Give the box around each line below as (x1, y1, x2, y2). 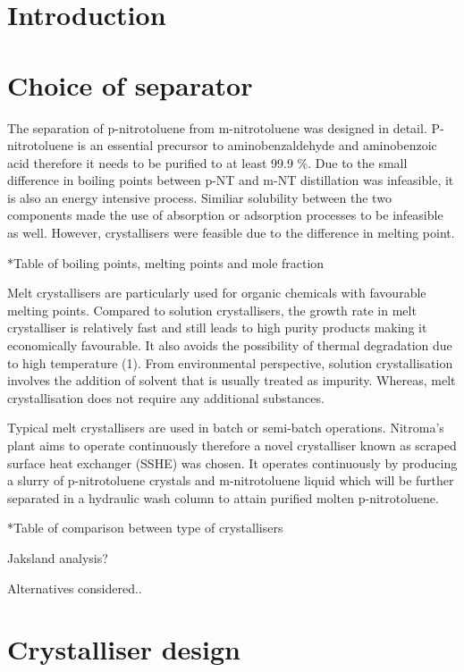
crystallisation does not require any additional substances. (7, 388, 325, 407)
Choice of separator (7, 66, 253, 103)
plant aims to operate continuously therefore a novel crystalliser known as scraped (7, 436, 457, 454)
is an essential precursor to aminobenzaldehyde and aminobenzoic (77, 136, 437, 155)
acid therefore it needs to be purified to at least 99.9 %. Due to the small (7, 153, 408, 172)
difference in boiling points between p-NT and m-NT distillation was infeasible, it (7, 171, 454, 189)
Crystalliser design (7, 631, 240, 668)
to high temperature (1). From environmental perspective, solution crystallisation (7, 353, 453, 372)
